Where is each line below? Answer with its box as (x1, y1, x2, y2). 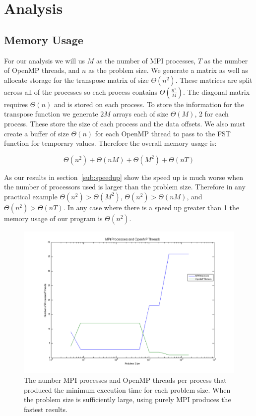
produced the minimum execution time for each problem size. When (24, 384, 231, 395)
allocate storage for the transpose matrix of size (4, 74, 149, 85)
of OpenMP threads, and (4, 65, 80, 75)
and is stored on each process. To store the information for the (54, 99, 244, 109)
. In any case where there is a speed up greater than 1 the (63, 202, 239, 212)
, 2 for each (194, 109, 229, 119)
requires (4, 99, 28, 109)
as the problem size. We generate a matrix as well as (88, 65, 248, 75)
